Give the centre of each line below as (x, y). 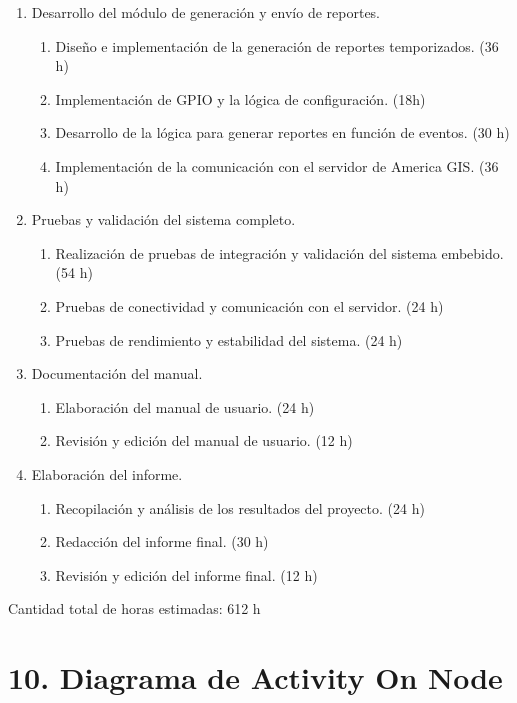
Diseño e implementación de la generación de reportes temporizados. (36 (277, 45)
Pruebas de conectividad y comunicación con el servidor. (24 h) (249, 305)
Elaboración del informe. (107, 473)
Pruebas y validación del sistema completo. (163, 219)
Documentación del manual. (117, 373)
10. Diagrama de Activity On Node (255, 677)
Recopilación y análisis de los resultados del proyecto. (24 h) (240, 507)
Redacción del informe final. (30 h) (162, 541)
